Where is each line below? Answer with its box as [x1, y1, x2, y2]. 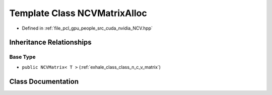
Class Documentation [9, 77, 79, 85]
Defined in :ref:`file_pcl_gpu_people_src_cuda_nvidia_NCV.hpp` [22, 25, 153, 31]
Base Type [9, 53, 36, 60]
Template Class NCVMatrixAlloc [9, 8, 147, 19]
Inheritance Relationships [9, 38, 92, 47]
